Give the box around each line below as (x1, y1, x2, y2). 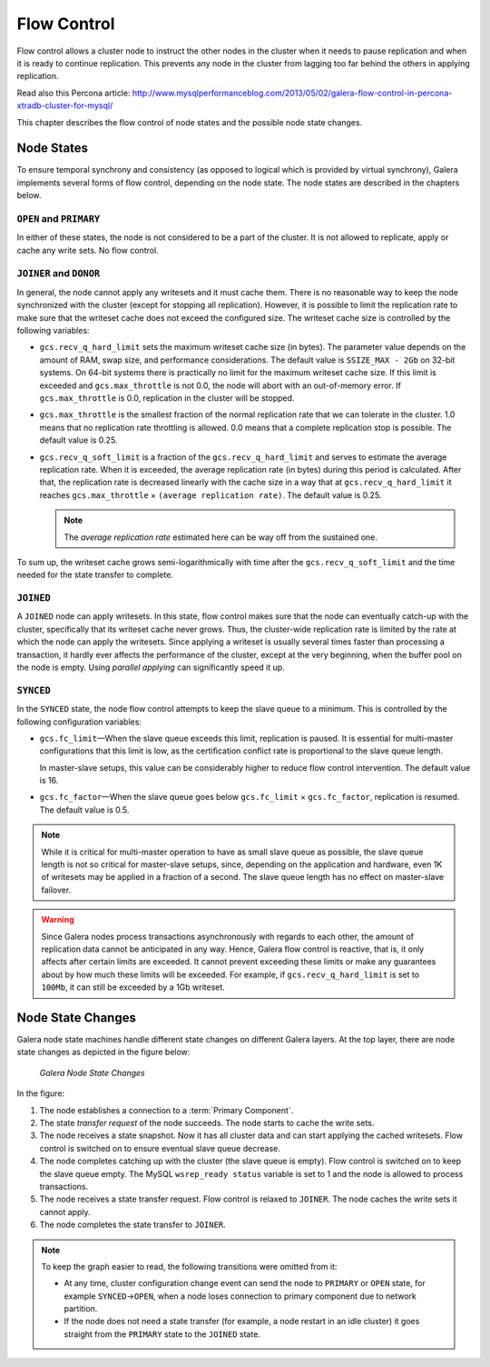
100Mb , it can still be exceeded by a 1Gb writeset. (41, 982, 226, 993)
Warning (41, 914, 74, 925)
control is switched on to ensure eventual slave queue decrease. (39, 1142, 280, 1153)
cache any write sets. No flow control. (16, 244, 159, 255)
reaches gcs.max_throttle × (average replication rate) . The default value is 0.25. (39, 489, 382, 500)
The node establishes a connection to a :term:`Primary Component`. (39, 1104, 294, 1115)
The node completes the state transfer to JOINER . (39, 1219, 226, 1231)
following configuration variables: (16, 716, 142, 727)
